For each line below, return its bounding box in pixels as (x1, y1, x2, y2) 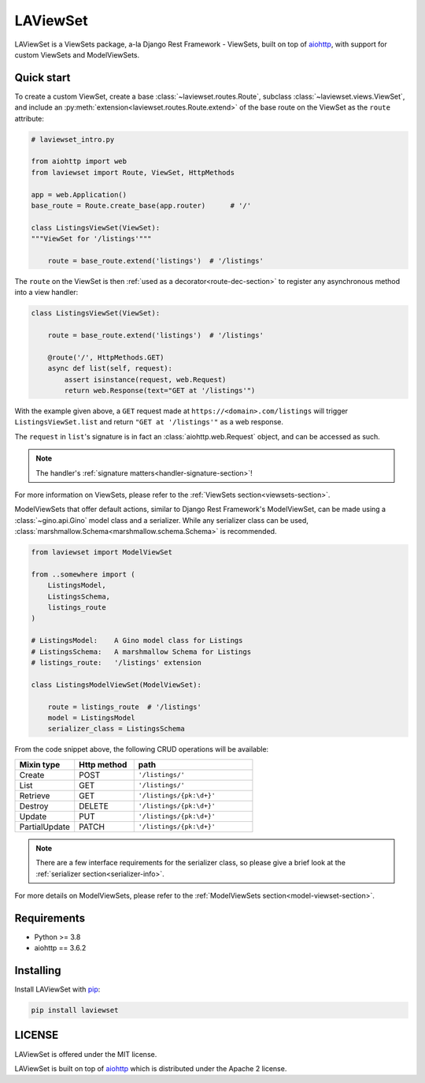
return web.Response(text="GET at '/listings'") (64, 387, 256, 394)
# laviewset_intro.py (31, 135, 115, 144)
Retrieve (19, 790, 50, 801)
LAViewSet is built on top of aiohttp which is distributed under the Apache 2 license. (14, 1063, 287, 1073)
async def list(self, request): (47, 364, 173, 373)
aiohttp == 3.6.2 (34, 943, 87, 953)
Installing (14, 964, 62, 977)
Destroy (19, 801, 49, 812)
